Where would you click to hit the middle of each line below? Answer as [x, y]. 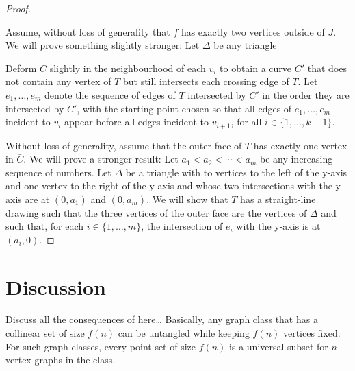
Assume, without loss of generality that [88, 31]
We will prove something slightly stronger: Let [103, 45]
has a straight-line [278, 199]
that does [327, 68]
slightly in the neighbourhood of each [128, 68]
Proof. [18, 8]
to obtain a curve [256, 68]
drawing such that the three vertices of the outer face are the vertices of [156, 212]
